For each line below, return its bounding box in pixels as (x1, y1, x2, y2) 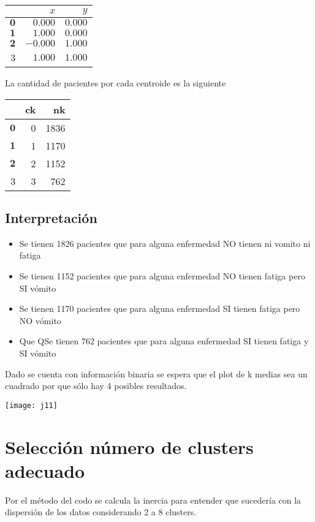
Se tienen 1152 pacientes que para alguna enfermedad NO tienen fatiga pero (19, 269, 305, 282)
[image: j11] (5, 401, 58, 410)
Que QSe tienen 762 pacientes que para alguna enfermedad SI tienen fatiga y (19, 335, 309, 347)
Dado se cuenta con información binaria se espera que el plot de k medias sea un (5, 367, 308, 380)
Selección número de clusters (5, 434, 254, 459)
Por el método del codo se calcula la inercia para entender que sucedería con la (5, 493, 302, 506)
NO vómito (19, 314, 61, 327)
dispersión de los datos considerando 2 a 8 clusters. (5, 505, 197, 518)
